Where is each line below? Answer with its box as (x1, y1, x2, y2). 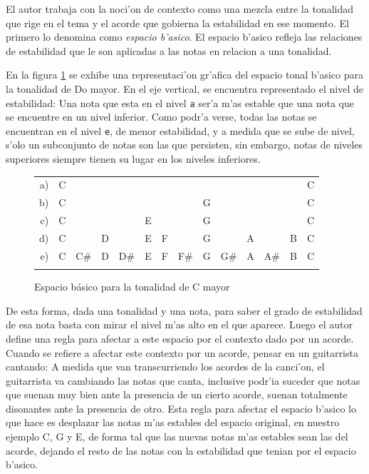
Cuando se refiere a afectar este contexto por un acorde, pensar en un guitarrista (6, 345, 358, 360)
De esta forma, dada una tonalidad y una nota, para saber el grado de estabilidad (6, 303, 363, 318)
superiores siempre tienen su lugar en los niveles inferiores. (6, 151, 261, 166)
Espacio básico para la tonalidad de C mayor (34, 279, 230, 294)
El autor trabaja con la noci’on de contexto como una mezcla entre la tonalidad (6, 1, 353, 16)
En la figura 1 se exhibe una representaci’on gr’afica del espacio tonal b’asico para (6, 67, 363, 82)
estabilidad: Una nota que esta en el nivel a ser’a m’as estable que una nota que (6, 95, 355, 110)
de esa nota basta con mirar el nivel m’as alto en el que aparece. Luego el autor (6, 317, 353, 332)
